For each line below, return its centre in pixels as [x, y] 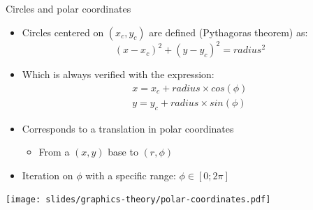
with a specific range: [131, 175]
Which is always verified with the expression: [118, 74]
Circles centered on [63, 32]
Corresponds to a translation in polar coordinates [128, 128]
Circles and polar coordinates [68, 8]
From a [54, 152]
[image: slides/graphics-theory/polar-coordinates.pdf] [138, 200]
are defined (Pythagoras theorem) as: [228, 32]
